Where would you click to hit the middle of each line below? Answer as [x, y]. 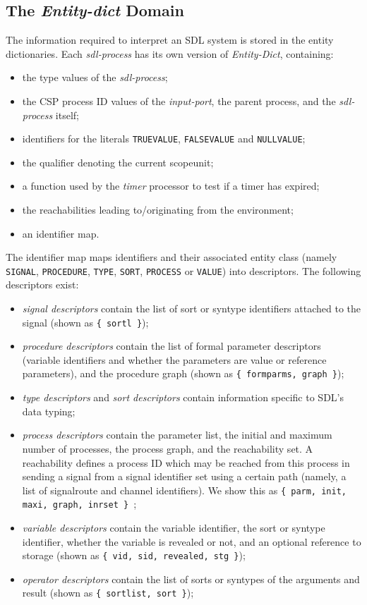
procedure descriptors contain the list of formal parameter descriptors [172, 346]
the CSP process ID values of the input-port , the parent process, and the [179, 100]
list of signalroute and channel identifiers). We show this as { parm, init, [184, 490]
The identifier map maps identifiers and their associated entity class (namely [172, 257]
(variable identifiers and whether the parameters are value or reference [174, 359]
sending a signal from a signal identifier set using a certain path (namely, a [184, 476]
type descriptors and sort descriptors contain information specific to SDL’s [183, 397]
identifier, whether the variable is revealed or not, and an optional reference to [192, 541]
